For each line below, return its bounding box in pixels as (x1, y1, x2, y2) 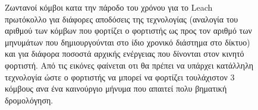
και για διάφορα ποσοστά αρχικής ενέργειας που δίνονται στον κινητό (5, 47, 244, 60)
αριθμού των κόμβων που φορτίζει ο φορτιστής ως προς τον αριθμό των (5, 24, 252, 37)
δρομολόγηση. (5, 93, 54, 106)
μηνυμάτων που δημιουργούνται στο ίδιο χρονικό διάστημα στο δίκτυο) (5, 35, 250, 48)
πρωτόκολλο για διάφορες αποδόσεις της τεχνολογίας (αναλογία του (5, 12, 238, 25)
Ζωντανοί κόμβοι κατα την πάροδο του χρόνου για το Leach (5, 1, 213, 13)
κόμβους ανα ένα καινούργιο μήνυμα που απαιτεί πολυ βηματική (5, 82, 227, 95)
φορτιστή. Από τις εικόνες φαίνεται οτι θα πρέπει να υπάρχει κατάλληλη (5, 59, 254, 71)
